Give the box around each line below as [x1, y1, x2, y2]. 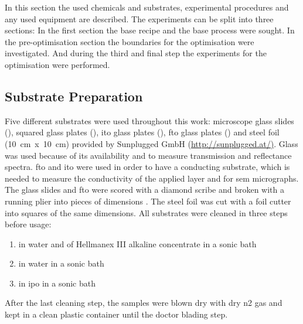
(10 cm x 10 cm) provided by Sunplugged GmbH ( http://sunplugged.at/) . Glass [5, 137, 298, 149]
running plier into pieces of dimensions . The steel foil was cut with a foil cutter [5, 195, 291, 207]
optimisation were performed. [5, 58, 110, 70]
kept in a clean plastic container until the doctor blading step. [5, 308, 228, 320]
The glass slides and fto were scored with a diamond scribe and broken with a [5, 183, 284, 196]
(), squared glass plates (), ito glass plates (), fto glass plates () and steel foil [5, 126, 280, 138]
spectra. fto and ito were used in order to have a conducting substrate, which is [5, 161, 290, 173]
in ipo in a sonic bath [18, 277, 96, 289]
